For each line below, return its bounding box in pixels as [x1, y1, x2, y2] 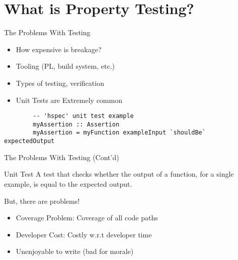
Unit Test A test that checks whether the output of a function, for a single [4, 169, 234, 179]
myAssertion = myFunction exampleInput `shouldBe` [33, 129, 206, 137]
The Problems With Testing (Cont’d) [4, 152, 119, 162]
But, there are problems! [4, 195, 80, 206]
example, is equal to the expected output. [4, 178, 132, 189]
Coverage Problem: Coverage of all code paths [16, 212, 158, 223]
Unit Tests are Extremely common [16, 94, 122, 105]
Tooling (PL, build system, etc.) [16, 61, 115, 71]
